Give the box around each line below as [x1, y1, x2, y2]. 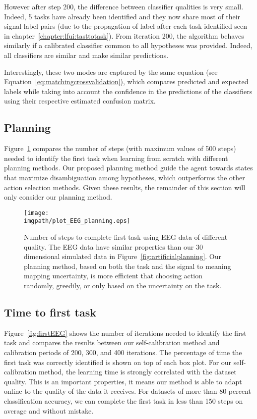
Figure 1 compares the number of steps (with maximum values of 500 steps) [4, 143, 236, 154]
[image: [24, 209, 49, 216]
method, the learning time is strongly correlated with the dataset [39, 367, 237, 377]
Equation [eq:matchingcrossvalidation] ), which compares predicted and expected [4, 76, 249, 87]
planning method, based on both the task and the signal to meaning [24, 261, 231, 271]
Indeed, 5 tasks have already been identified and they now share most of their [4, 11, 241, 21]
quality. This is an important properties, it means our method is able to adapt [4, 376, 242, 386]
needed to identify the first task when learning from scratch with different [4, 153, 228, 163]
